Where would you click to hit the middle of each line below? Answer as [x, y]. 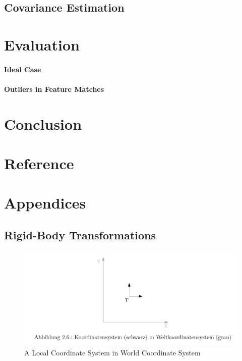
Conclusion [43, 123]
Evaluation [42, 44]
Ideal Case [23, 69]
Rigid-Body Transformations [80, 235]
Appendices [45, 203]
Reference [39, 163]
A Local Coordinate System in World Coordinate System [112, 352]
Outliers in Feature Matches [54, 89]
